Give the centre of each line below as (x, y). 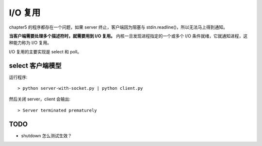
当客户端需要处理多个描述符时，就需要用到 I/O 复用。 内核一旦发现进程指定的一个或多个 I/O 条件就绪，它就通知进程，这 (128, 36)
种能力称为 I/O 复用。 (30, 43)
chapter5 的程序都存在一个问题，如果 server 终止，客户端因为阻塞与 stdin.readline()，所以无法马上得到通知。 (118, 27)
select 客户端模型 (35, 65)
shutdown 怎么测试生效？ (47, 135)
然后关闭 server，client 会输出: (40, 99)
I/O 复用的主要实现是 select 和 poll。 (45, 51)
